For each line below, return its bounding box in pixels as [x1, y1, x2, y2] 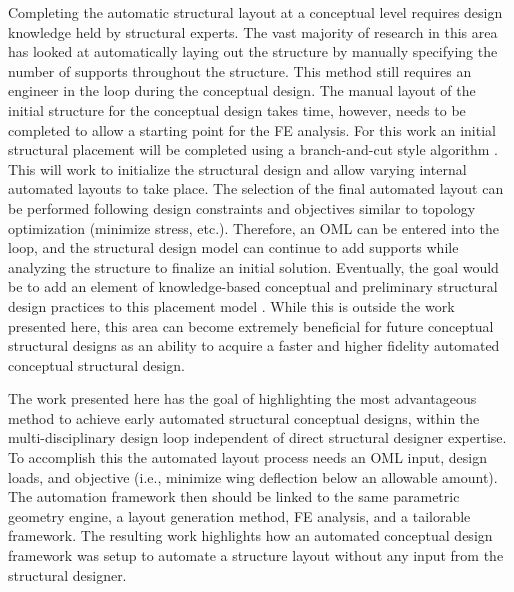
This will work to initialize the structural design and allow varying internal [8, 158, 467, 179]
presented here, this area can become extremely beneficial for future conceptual [8, 315, 494, 336]
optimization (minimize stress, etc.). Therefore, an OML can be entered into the [8, 217, 499, 238]
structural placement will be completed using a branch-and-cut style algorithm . [8, 139, 499, 160]
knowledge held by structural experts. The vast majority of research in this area [8, 21, 498, 42]
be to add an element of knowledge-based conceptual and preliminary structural [8, 276, 498, 297]
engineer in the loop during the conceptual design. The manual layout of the [8, 80, 476, 101]
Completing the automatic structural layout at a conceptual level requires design [8, 2, 503, 22]
